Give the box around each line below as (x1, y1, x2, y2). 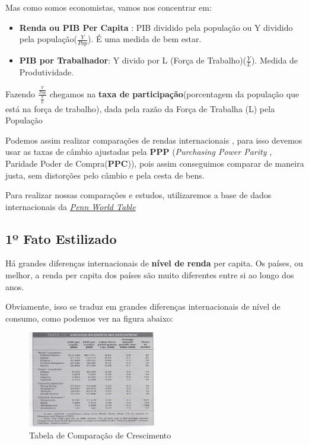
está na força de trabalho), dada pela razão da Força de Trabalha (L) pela (5, 102, 275, 115)
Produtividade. (19, 65, 74, 78)
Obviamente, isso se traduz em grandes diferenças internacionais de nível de (5, 300, 281, 313)
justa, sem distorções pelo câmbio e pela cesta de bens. (5, 169, 205, 181)
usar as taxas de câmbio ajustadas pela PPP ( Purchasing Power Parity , (5, 145, 272, 158)
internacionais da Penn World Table (5, 200, 136, 212)
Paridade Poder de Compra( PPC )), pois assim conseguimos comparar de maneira (5, 157, 304, 169)
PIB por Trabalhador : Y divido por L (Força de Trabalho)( (19, 54, 247, 66)
